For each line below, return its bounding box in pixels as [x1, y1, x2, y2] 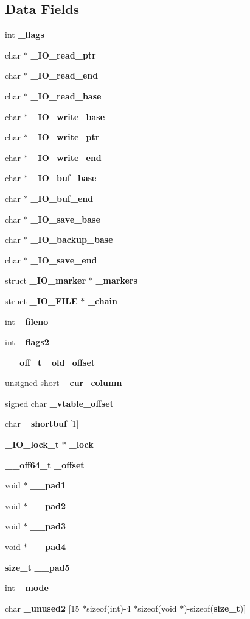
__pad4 [30, 540, 66, 553]
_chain [87, 294, 118, 307]
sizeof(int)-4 [86, 601, 131, 614]
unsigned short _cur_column [5, 376, 122, 389]
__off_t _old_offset [5, 356, 95, 368]
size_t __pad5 [5, 560, 70, 573]
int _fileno [5, 315, 49, 327]
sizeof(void [137, 601, 177, 614]
